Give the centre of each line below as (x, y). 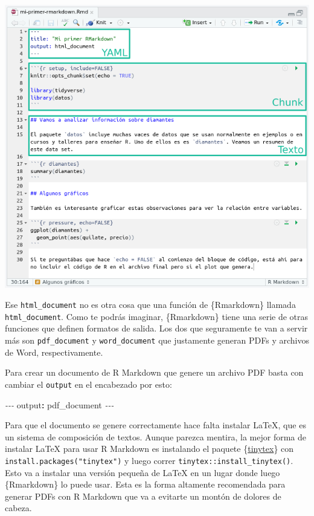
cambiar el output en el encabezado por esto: (88, 384)
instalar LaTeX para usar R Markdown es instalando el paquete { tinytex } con (149, 449)
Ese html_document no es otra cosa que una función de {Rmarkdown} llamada (150, 305)
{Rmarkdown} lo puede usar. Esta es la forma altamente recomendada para (145, 484)
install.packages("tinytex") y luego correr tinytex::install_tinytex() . (149, 460)
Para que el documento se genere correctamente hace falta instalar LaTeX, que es (155, 425)
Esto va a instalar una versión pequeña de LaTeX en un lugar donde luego (143, 472)
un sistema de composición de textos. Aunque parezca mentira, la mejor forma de (155, 436)
